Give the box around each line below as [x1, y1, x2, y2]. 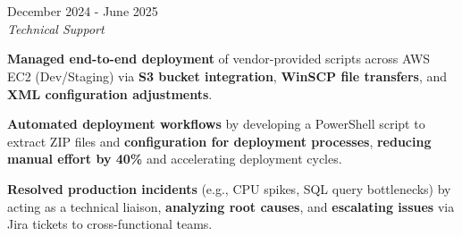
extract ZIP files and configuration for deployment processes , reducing [7, 131, 432, 150]
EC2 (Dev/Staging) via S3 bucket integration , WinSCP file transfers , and [7, 66, 448, 85]
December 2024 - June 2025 [7, 2, 158, 21]
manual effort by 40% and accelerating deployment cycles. [7, 149, 342, 168]
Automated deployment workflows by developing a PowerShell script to [7, 114, 425, 133]
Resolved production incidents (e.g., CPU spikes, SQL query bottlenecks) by [7, 179, 451, 198]
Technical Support [7, 19, 105, 38]
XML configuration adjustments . [7, 84, 213, 103]
